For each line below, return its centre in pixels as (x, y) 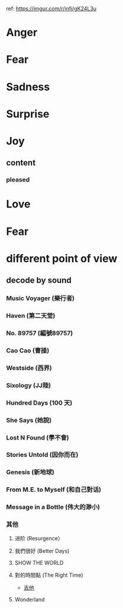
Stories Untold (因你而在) (42, 455)
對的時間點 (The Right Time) (49, 575)
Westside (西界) (29, 368)
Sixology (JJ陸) (29, 385)
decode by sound (39, 280)
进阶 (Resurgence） (39, 539)
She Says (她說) (29, 420)
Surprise (28, 114)
